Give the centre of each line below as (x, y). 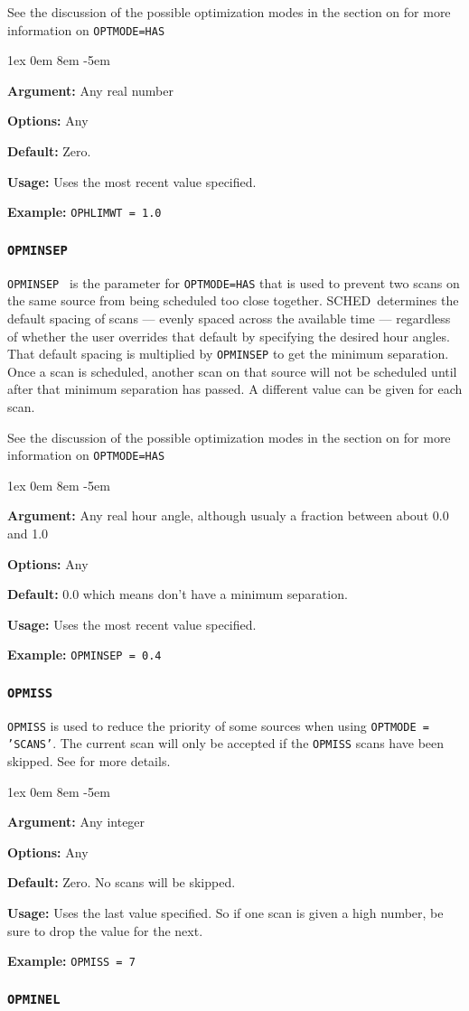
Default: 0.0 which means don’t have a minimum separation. (178, 594)
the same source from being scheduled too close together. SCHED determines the (233, 300)
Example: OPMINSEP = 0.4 (84, 655)
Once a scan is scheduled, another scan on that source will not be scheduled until (232, 371)
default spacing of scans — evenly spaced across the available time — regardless (229, 318)
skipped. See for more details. (89, 761)
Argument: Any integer (76, 822)
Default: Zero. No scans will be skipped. (122, 882)
